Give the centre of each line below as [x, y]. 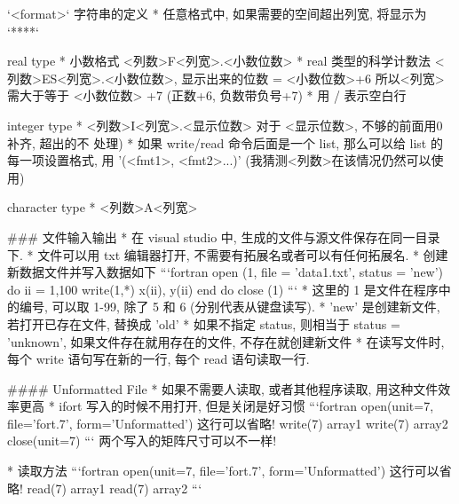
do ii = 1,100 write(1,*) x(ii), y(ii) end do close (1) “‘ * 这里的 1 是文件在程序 [223, 289]
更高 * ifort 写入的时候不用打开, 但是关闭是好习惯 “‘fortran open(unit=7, [226, 406]
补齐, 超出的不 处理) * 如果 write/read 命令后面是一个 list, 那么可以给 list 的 [225, 142]
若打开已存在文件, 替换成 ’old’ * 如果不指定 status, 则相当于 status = [204, 323]
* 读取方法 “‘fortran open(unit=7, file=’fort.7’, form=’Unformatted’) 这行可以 [223, 471]
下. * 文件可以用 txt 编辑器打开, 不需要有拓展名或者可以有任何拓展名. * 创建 [228, 254]
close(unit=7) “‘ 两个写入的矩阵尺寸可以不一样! [142, 441]
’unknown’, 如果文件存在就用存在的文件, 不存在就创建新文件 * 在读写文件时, [226, 341]
